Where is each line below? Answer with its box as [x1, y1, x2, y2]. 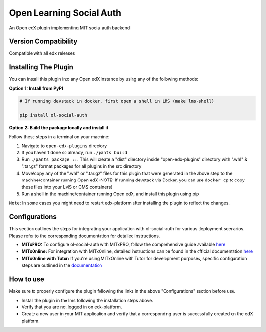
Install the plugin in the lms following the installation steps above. [21, 297, 154, 303]
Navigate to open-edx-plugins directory [21, 143, 107, 149]
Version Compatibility [9, 37, 78, 46]
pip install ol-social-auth [19, 112, 87, 118]
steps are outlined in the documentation [21, 262, 102, 268]
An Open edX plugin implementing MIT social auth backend [9, 25, 130, 30]
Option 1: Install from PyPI [9, 85, 64, 91]
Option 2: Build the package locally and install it [9, 124, 109, 130]
